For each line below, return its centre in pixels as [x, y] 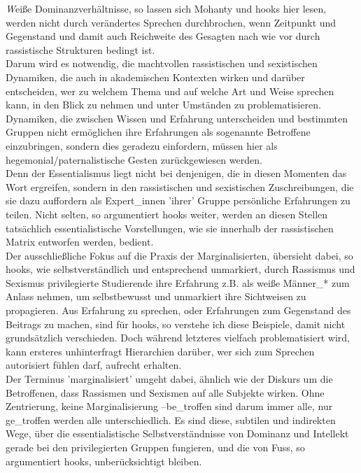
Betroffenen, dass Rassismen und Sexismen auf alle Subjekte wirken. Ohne [165, 392]
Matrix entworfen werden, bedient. [80, 242]
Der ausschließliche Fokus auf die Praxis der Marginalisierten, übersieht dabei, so [179, 255]
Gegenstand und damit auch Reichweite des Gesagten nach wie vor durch [163, 36]
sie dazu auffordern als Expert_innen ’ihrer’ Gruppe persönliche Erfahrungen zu [178, 200]
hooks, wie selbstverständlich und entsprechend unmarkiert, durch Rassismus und [180, 269]
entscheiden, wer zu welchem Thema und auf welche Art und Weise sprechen [170, 91]
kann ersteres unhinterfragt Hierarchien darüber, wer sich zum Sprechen [160, 351]
